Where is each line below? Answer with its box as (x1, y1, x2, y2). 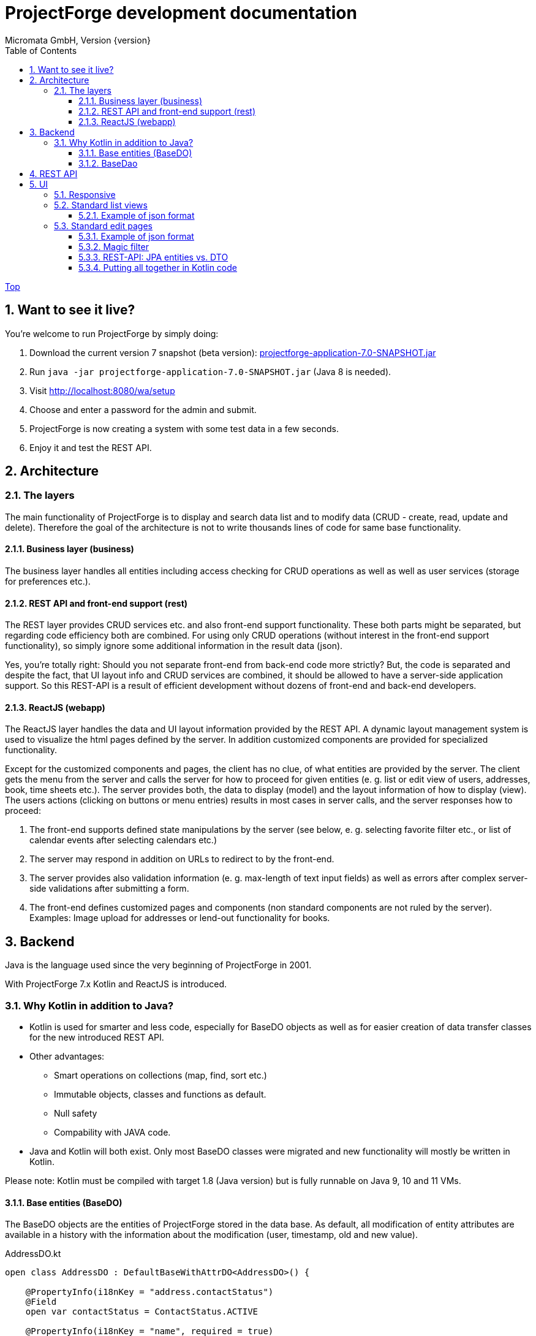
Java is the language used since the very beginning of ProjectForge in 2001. (5, 960, 312, 971)
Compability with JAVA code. (54, 1127, 171, 1138)
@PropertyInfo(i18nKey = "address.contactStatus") (25, 1287, 274, 1297)
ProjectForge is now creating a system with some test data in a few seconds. (29, 423, 339, 434)
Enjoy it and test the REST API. (29, 442, 152, 453)
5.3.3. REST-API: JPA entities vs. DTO (78, 251, 228, 262)
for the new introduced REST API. (29, 1032, 164, 1043)
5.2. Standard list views (54, 199, 148, 210)
